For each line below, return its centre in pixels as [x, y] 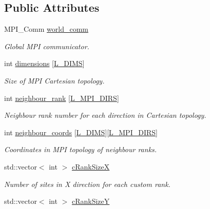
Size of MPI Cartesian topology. [54, 80]
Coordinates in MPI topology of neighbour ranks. [81, 149]
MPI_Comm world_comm [46, 29]
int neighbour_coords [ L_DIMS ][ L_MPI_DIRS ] [81, 132]
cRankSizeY [91, 201]
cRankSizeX [91, 166]
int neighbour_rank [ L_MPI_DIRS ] [62, 98]
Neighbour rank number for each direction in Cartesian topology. [105, 115]
